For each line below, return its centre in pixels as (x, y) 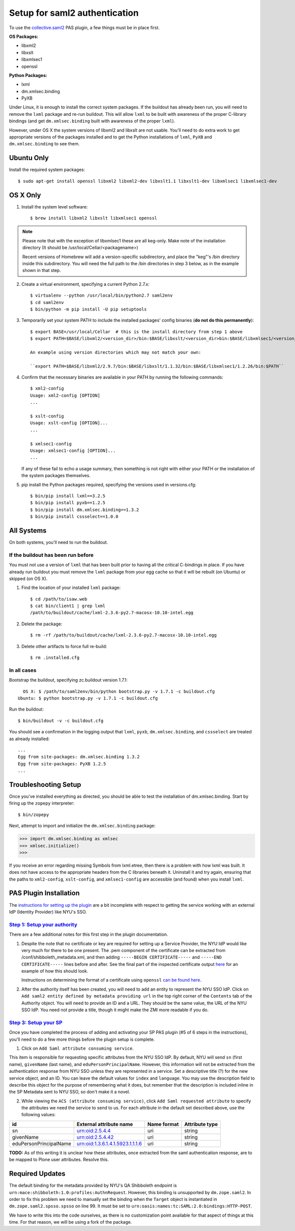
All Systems (28, 530)
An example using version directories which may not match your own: (116, 352)
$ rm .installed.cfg (55, 658)
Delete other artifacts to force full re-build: (64, 646)
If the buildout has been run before (51, 555)
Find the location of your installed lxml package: (71, 588)
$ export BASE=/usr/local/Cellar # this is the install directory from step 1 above (136, 332)
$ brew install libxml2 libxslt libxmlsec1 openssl (94, 218)
